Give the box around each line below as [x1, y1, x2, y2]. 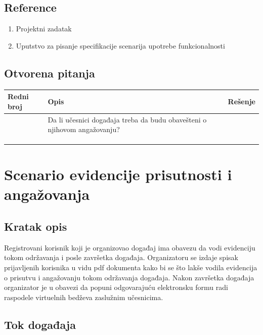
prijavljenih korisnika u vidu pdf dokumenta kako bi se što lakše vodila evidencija [4, 262, 257, 272]
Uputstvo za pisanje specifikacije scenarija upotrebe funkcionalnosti [16, 40, 225, 51]
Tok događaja [4, 316, 76, 332]
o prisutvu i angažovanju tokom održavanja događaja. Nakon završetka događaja [4, 272, 254, 282]
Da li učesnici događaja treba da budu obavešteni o [48, 114, 207, 124]
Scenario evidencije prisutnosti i [4, 164, 232, 185]
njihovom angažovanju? [48, 124, 120, 135]
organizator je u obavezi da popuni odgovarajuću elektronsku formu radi [4, 282, 228, 292]
